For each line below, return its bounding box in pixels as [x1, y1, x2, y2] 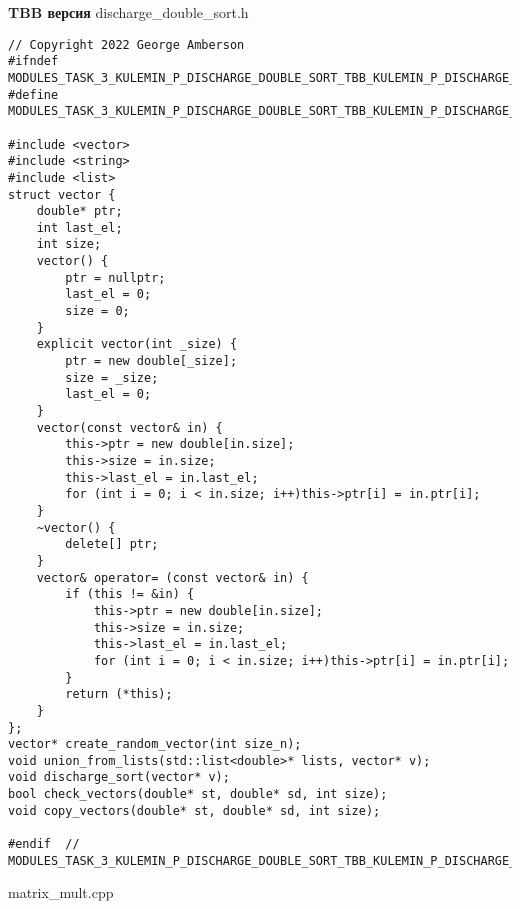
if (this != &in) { [65, 587, 195, 602]
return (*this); [65, 687, 173, 702]
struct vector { [8, 187, 116, 202]
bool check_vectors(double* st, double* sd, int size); [8, 787, 388, 802]
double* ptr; [36, 204, 123, 219]
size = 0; [65, 304, 130, 319]
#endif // [8, 837, 80, 852]
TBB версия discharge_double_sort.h [8, 2, 249, 22]
